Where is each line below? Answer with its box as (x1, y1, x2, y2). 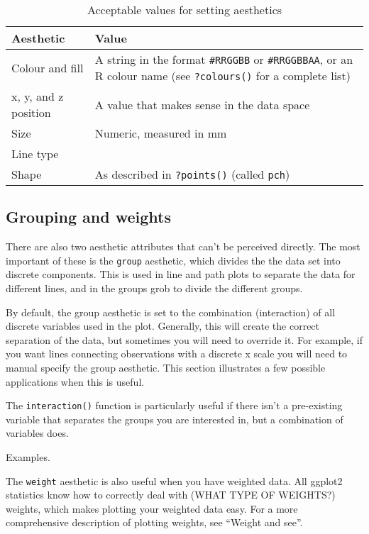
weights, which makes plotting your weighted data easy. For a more (6, 501, 298, 516)
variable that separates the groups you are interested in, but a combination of (6, 411, 343, 426)
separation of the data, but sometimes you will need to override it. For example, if (6, 332, 363, 347)
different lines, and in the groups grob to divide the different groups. (6, 281, 303, 296)
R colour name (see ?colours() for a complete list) (94, 67, 351, 84)
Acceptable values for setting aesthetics (87, 1, 282, 18)
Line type (11, 145, 59, 162)
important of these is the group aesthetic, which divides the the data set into (6, 252, 341, 267)
